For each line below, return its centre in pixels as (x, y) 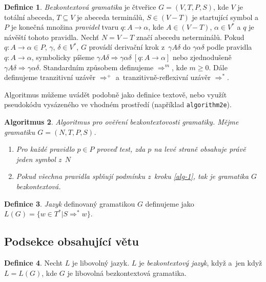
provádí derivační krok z (127, 47)
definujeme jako (170, 203)
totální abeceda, (29, 17)
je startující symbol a (225, 17)
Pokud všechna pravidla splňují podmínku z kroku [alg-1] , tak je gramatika (132, 176)
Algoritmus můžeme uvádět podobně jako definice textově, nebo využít (116, 94)
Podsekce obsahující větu (71, 241)
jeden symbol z (39, 159)
